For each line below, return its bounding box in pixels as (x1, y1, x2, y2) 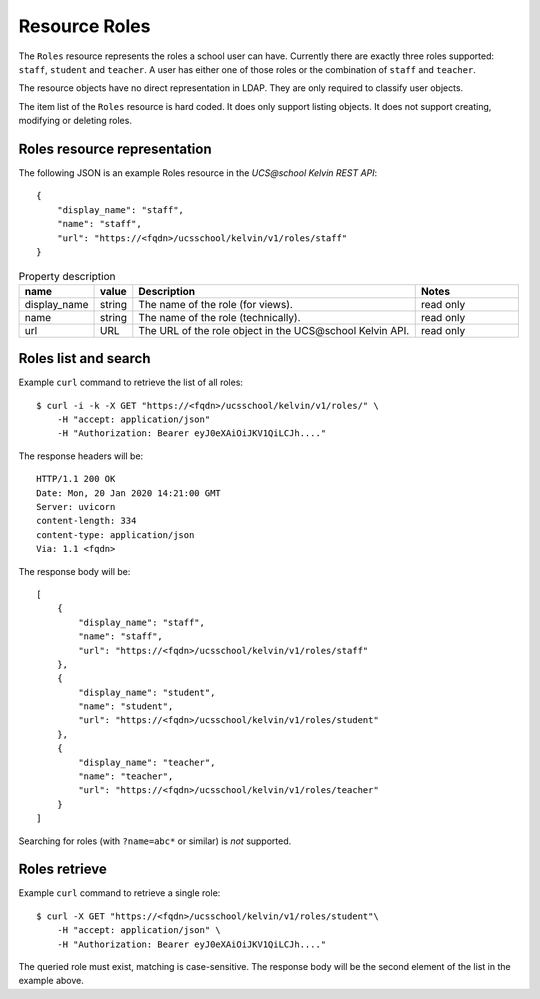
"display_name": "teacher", (78, 756, 216, 768)
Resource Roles (18, 15, 151, 37)
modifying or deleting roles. (18, 115, 132, 127)
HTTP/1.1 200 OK (36, 473, 116, 485)
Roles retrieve (18, 861, 107, 878)
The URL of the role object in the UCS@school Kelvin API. (138, 323, 410, 337)
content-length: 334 (36, 515, 137, 527)
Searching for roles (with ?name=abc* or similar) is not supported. (18, 835, 292, 847)
